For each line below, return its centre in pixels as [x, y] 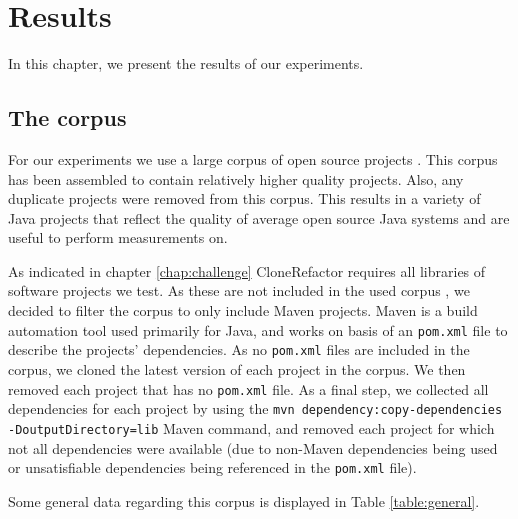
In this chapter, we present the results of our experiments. [186, 63]
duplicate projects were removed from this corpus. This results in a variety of [244, 198]
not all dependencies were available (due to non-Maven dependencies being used [253, 447]
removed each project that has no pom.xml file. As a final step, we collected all [248, 388]
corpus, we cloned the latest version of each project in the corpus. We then [237, 368]
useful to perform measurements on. [118, 237]
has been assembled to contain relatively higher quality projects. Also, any [236, 178]
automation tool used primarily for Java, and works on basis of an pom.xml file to [258, 329]
